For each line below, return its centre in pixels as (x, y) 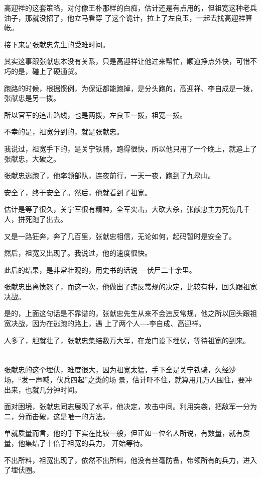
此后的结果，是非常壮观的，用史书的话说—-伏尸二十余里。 (100, 269)
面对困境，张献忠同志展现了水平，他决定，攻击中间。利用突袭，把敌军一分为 (130, 406)
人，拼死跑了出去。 (36, 219)
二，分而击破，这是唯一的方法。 (57, 416)
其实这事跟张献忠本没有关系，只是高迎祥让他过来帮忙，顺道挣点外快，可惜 (127, 61)
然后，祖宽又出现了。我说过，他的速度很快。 (78, 253)
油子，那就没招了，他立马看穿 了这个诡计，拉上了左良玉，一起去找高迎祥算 (128, 17)
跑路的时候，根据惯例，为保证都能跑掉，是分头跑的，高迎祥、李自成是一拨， (130, 88)
